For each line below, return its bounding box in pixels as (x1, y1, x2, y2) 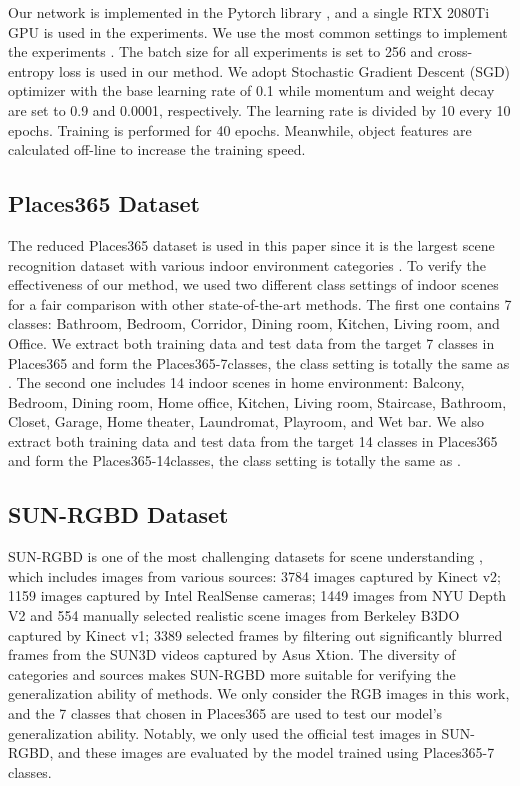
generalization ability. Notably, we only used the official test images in (8, 722, 437, 743)
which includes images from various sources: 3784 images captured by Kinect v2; (8, 565, 501, 586)
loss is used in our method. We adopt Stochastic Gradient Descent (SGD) (58, 60, 511, 81)
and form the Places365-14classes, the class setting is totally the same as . (8, 450, 461, 471)
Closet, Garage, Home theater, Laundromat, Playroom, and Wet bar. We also (8, 411, 485, 432)
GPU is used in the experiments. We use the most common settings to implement (8, 21, 508, 42)
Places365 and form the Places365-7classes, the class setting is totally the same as (8, 352, 510, 373)
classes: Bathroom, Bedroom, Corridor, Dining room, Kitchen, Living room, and (8, 313, 500, 334)
